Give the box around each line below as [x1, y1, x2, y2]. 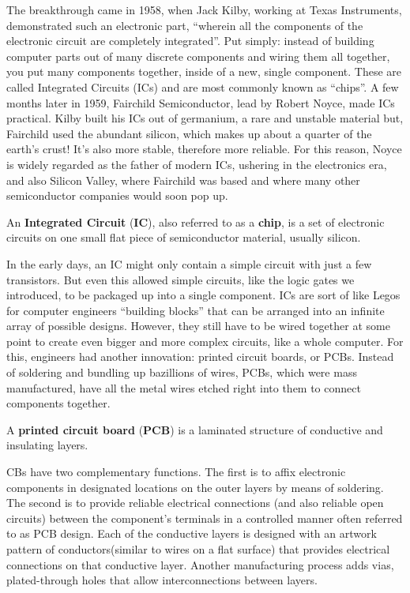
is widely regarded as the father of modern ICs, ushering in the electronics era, [6, 156, 387, 172]
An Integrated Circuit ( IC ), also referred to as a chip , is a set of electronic [6, 213, 385, 230]
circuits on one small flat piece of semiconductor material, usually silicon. [6, 229, 361, 246]
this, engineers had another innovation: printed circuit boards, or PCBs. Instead [6, 348, 394, 365]
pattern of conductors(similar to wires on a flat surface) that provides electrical [6, 541, 390, 557]
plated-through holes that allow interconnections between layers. [6, 572, 318, 588]
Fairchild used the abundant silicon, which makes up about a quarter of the [6, 125, 372, 141]
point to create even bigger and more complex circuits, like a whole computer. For [6, 332, 404, 349]
